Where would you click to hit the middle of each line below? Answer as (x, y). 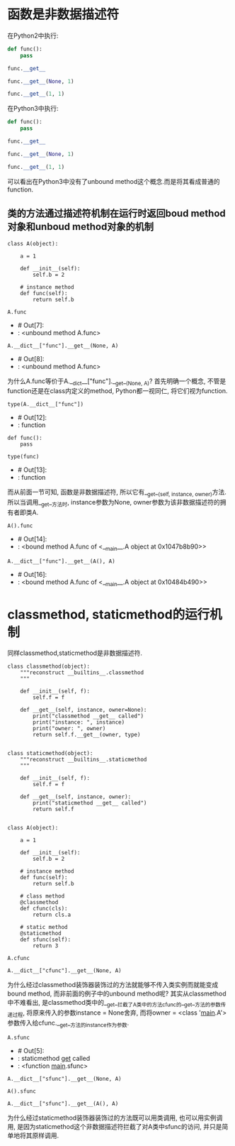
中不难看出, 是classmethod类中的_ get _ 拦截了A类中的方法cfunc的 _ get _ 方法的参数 (114, 1003)
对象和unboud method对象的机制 (81, 227)
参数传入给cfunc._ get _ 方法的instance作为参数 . (68, 1024)
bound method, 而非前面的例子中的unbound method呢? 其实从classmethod (117, 993)
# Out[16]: (32, 574)
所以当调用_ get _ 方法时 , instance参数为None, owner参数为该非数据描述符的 (114, 503)
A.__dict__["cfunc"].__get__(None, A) (64, 971)
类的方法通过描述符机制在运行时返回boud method (117, 214)
